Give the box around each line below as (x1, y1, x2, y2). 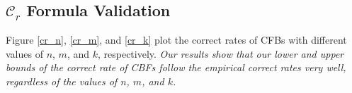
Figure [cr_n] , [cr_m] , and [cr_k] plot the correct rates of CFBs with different (6, 32, 347, 47)
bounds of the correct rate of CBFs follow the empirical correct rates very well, (6, 60, 346, 75)
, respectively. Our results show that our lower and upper (97, 46, 344, 61)
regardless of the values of (6, 73, 118, 88)
